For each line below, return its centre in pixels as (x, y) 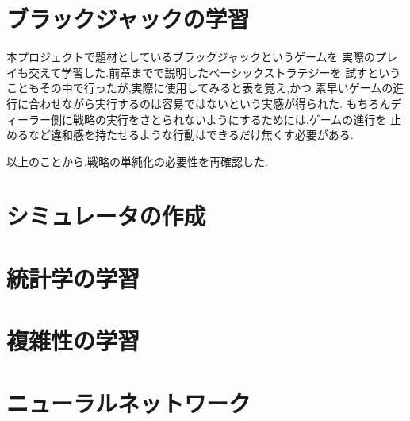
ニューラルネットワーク (129, 402)
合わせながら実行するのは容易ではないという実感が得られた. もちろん (209, 103)
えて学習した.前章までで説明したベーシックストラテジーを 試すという (220, 72)
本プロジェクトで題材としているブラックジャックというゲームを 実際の (191, 57)
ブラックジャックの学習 (128, 19)
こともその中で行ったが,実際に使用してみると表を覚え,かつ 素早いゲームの (200, 88)
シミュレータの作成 (106, 216)
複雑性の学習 (73, 340)
